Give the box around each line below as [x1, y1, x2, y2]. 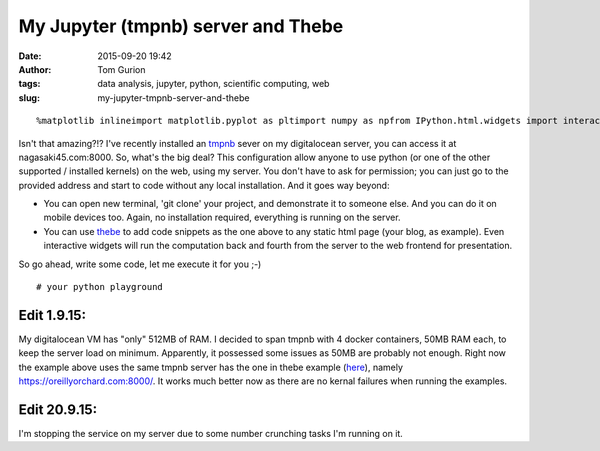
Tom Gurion [97, 63, 146, 75]
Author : [18, 63, 52, 75]
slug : [18, 91, 40, 104]
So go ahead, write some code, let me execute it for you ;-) [18, 258, 262, 270]
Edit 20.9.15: [18, 401, 98, 418]
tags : [18, 78, 41, 90]
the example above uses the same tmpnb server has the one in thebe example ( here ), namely [18, 361, 404, 373]
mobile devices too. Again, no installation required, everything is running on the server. [43, 211, 401, 224]
